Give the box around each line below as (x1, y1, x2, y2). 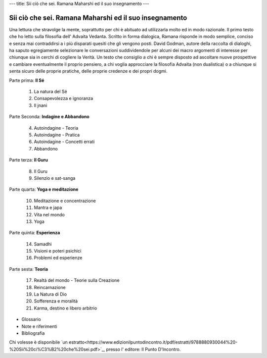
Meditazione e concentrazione (34, 198, 96, 204)
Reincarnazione (34, 284, 66, 290)
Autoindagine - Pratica (34, 132, 80, 138)
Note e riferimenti (21, 323, 57, 329)
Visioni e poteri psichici (34, 248, 82, 254)
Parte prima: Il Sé (9, 77, 44, 83)
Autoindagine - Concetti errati (34, 139, 95, 145)
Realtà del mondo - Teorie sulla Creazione (34, 277, 120, 283)
